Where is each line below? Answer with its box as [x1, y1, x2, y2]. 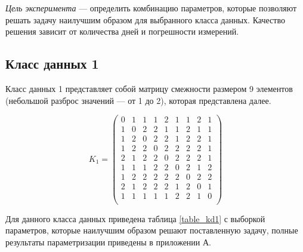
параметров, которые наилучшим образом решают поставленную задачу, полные [5, 224, 298, 236]
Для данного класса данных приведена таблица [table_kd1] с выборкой [5, 212, 265, 225]
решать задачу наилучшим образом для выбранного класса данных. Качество [5, 13, 285, 26]
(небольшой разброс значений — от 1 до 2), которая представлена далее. [5, 94, 271, 106]
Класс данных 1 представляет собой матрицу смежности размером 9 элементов [5, 82, 293, 94]
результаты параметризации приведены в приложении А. [5, 235, 212, 248]
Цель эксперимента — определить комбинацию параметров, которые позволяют [5, 2, 297, 14]
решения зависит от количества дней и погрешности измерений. [5, 25, 239, 38]
